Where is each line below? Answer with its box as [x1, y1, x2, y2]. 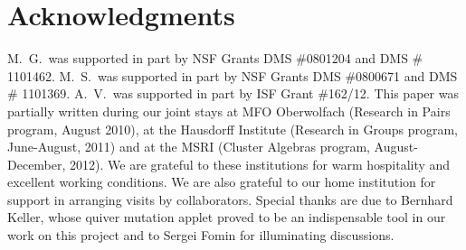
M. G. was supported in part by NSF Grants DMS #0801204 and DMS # [7, 49, 423, 68]
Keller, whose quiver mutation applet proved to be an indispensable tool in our [7, 208, 446, 227]
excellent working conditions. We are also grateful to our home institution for [7, 172, 436, 191]
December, [7, 154, 66, 173]
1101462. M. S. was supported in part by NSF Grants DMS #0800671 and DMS [7, 66, 458, 85]
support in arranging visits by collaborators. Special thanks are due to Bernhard [7, 190, 453, 208]
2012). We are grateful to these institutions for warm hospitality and [70, 154, 451, 173]
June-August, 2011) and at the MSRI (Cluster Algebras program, [7, 137, 370, 156]
